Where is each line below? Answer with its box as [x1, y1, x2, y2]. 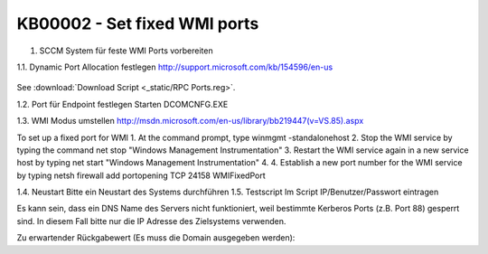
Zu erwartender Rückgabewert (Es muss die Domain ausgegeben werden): [16, 232, 296, 243]
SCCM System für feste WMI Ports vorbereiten [39, 45, 213, 56]
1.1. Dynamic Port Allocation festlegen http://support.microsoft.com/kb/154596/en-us [16, 61, 333, 72]
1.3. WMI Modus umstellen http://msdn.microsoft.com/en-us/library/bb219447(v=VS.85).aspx [16, 116, 364, 127]
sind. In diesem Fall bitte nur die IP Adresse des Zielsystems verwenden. [16, 215, 286, 226]
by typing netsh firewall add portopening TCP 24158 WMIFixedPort [16, 170, 266, 181]
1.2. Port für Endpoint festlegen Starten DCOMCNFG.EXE [16, 99, 229, 109]
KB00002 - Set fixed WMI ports [16, 14, 259, 33]
